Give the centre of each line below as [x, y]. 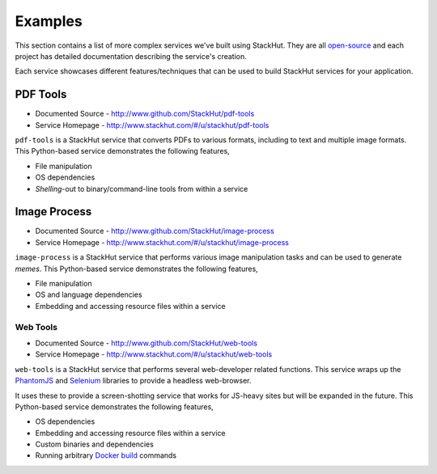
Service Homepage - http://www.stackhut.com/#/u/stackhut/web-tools [154, 354]
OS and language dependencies [89, 294]
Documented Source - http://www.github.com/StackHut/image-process [155, 231]
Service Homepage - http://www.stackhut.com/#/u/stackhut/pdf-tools [152, 125]
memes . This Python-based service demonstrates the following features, [136, 269]
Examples [49, 21]
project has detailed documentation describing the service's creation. [131, 56]
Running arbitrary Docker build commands [106, 455]
